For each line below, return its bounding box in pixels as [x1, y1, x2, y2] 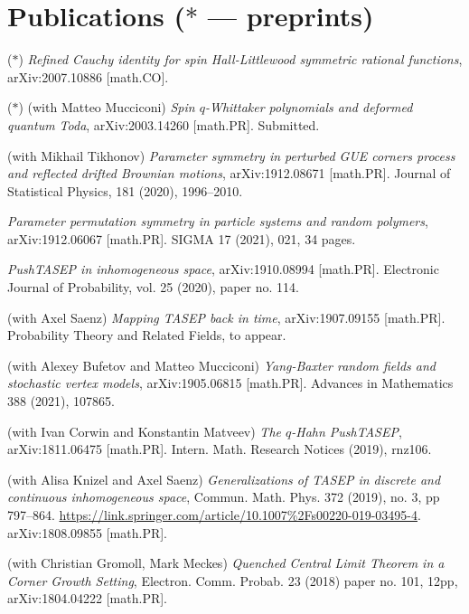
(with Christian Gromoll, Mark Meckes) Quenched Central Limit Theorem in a [7, 553, 445, 572]
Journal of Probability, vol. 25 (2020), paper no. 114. [7, 278, 299, 297]
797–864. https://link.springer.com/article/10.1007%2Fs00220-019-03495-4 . [7, 505, 421, 524]
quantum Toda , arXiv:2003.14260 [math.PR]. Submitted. [7, 115, 320, 134]
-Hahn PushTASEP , [291, 421, 402, 440]
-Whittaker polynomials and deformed [204, 98, 413, 117]
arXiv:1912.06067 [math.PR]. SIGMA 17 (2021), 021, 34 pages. [7, 229, 356, 248]
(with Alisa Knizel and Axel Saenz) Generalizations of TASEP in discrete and [7, 469, 441, 488]
